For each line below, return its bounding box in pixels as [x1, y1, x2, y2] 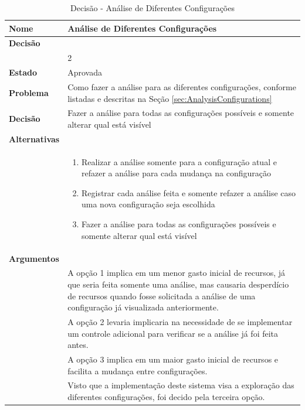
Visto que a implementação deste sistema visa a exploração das [67, 379, 294, 391]
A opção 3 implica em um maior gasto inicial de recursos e [67, 353, 279, 365]
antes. [67, 339, 89, 351]
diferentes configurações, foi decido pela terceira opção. [67, 391, 265, 403]
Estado [9, 66, 38, 78]
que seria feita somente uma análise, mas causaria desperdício [67, 278, 289, 290]
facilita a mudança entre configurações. [67, 364, 208, 377]
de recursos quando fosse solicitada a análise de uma [67, 289, 256, 302]
